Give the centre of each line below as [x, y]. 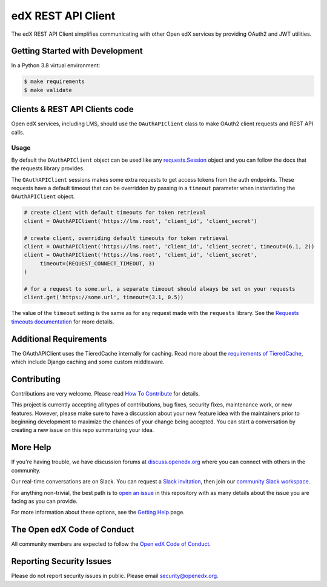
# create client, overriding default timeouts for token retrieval [126, 238]
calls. [18, 132]
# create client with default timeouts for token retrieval [115, 213]
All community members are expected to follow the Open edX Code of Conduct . [111, 544]
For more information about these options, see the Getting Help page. [98, 512]
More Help [31, 447]
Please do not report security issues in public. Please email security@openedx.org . [115, 576]
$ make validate [48, 90]
